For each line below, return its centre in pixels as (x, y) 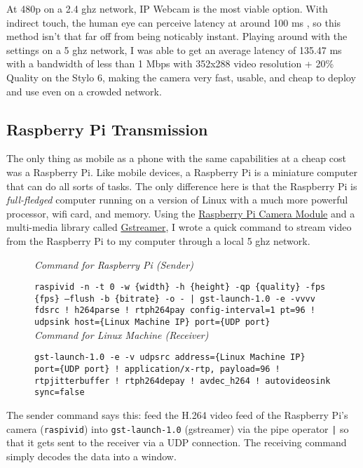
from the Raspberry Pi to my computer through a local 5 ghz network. (158, 240)
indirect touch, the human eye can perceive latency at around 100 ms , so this (174, 22)
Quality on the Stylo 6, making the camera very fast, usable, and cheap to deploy (181, 77)
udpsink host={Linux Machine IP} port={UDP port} (152, 322)
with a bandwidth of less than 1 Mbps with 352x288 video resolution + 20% (170, 63)
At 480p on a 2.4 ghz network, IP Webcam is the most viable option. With (167, 8)
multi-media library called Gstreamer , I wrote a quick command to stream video (179, 227)
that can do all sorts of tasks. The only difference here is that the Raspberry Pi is (182, 186)
